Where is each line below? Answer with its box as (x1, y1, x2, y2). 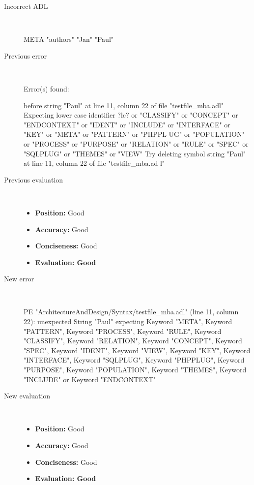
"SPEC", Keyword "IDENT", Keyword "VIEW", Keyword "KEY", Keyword (24, 345, 251, 355)
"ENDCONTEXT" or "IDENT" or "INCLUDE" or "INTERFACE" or (24, 119, 230, 129)
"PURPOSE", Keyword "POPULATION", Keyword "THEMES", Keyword (24, 364, 247, 375)
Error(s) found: (24, 83, 69, 93)
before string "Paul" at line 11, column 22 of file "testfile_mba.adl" (24, 100, 224, 110)
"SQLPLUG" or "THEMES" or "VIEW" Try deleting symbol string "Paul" (24, 148, 246, 158)
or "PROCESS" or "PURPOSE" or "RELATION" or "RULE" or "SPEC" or (24, 138, 249, 149)
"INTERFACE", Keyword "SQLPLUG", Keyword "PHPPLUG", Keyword (24, 355, 245, 365)
